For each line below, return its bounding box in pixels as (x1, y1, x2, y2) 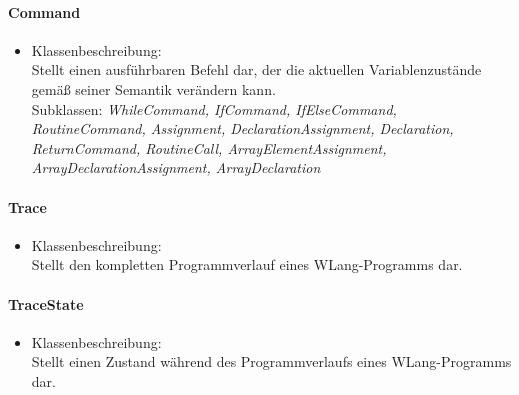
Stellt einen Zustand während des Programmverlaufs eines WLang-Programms (31, 351, 512, 372)
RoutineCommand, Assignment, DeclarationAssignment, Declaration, (31, 118, 454, 139)
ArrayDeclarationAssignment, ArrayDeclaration (31, 157, 321, 178)
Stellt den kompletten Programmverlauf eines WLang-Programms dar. (31, 254, 463, 275)
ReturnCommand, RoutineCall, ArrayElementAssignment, (31, 137, 387, 158)
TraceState (8, 293, 84, 314)
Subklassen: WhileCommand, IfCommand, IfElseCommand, (31, 98, 397, 119)
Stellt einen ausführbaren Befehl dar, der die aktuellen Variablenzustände (31, 59, 482, 80)
